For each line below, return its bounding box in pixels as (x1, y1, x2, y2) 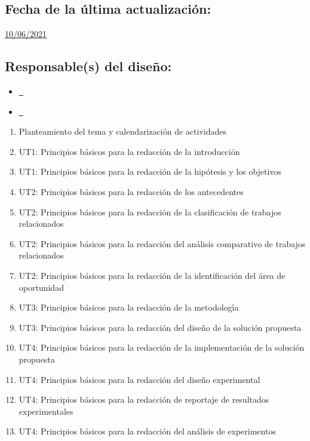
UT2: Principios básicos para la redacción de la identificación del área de (19, 269, 286, 281)
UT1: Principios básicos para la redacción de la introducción (19, 145, 240, 157)
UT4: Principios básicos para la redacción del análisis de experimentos (19, 425, 276, 437)
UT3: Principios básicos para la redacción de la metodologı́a (19, 301, 239, 314)
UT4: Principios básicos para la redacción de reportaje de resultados (19, 393, 269, 406)
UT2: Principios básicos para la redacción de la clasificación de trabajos (19, 205, 281, 218)
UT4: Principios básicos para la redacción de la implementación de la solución (19, 341, 305, 354)
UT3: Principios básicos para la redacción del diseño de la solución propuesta (19, 321, 302, 333)
